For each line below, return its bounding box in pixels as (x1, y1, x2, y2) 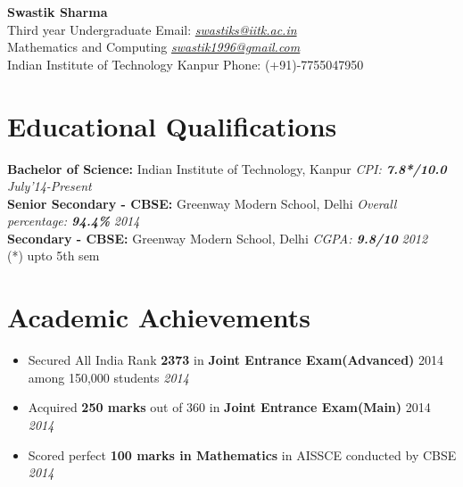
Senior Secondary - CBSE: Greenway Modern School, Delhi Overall (7, 194, 397, 212)
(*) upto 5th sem (7, 246, 100, 265)
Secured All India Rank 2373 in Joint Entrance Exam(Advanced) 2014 (28, 351, 444, 369)
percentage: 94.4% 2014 (7, 211, 140, 230)
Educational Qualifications (7, 107, 337, 144)
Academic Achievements (7, 299, 310, 335)
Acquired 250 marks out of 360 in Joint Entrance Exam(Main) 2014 (28, 398, 431, 417)
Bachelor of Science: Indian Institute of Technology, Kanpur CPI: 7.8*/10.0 (7, 159, 447, 177)
